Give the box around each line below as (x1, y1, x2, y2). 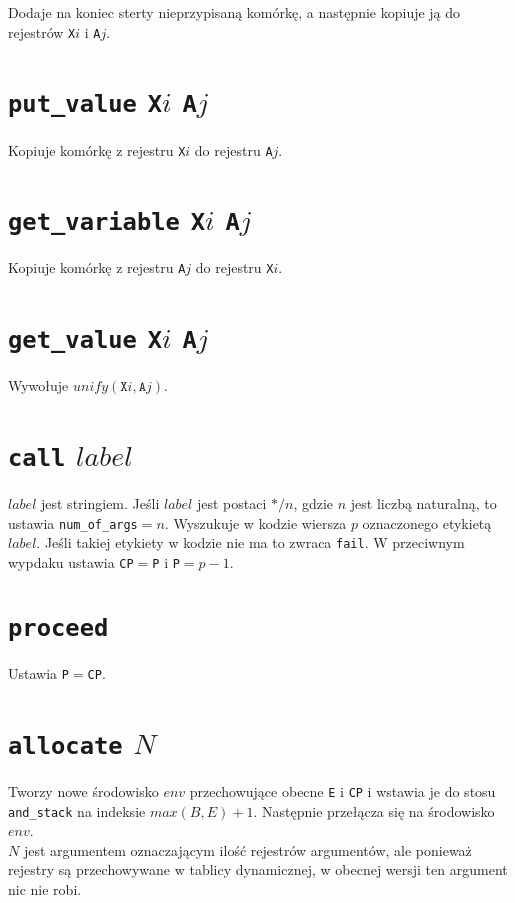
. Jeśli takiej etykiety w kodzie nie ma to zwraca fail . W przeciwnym (36, 532, 465, 553)
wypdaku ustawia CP (8, 552, 134, 573)
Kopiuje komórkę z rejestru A (8, 257, 186, 278)
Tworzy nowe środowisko (8, 780, 159, 801)
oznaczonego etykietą (362, 512, 492, 533)
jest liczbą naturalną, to (350, 493, 497, 514)
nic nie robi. (8, 878, 82, 899)
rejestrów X (8, 21, 76, 42)
